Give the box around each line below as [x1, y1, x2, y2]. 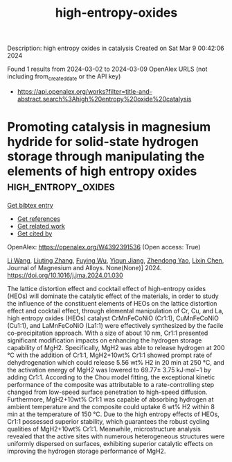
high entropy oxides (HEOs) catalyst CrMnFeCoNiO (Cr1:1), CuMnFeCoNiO [7, 314, 220, 322]
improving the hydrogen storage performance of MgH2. [7, 447, 166, 455]
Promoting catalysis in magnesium [7, 119, 211, 135]
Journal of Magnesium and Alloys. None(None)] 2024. [7, 263, 162, 272]
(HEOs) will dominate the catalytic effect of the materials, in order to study [7, 292, 220, 300]
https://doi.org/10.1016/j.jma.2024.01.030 [7, 271, 123, 279]
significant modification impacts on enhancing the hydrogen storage [7, 336, 202, 345]
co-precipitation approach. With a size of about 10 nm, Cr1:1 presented [7, 329, 208, 337]
